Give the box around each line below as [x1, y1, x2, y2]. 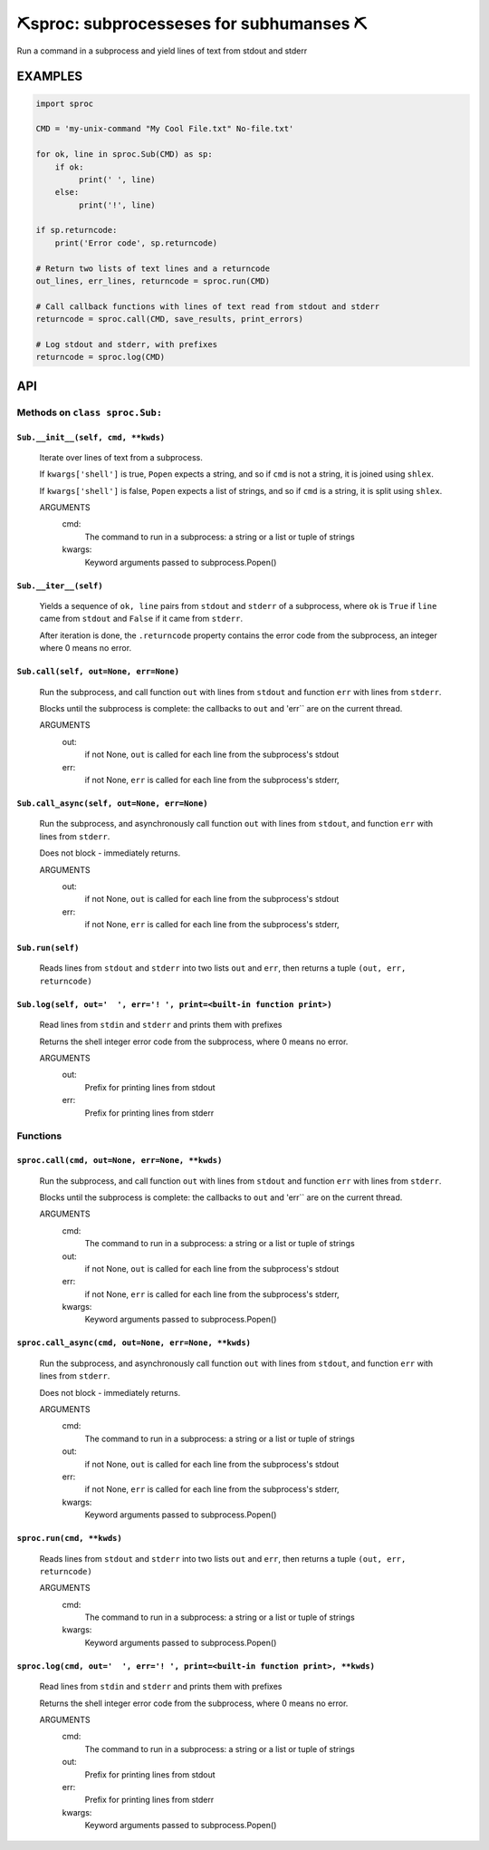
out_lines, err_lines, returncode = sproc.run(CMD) [35, 276, 271, 286]
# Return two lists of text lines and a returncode [35, 263, 271, 274]
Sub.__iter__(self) [16, 580, 103, 591]
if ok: [54, 161, 84, 172]
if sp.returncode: [35, 225, 118, 236]
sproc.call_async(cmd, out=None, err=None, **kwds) [16, 1338, 252, 1348]
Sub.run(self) [16, 943, 80, 954]
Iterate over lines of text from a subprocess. [39, 451, 203, 462]
